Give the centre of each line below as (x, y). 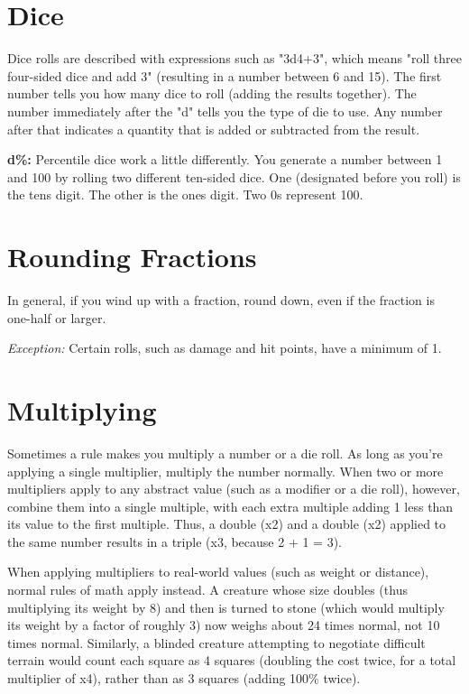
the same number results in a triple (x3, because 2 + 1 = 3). (175, 541)
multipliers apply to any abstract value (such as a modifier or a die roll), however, (234, 489)
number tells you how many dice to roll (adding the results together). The (212, 93)
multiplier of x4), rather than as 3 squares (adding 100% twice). (184, 678)
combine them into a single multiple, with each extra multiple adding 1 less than (230, 506)
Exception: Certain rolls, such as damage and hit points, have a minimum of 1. (225, 348)
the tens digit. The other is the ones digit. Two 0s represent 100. (185, 194)
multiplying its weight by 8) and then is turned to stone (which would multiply (226, 607)
